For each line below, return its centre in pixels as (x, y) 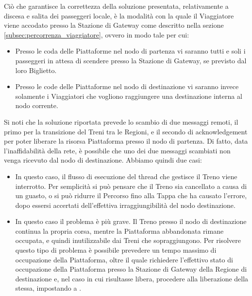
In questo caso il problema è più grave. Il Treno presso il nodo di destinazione (131, 221)
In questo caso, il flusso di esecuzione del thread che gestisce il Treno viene (126, 176)
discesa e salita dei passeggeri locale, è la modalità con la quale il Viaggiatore (119, 15)
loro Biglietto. (36, 70)
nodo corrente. (37, 105)
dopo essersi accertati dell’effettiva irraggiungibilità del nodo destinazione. (125, 205)
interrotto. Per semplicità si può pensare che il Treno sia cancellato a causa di (131, 186)
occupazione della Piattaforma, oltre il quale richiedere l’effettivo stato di (124, 259)
